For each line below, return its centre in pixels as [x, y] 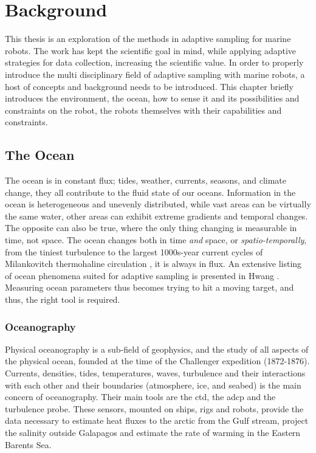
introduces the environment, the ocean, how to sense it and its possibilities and [152, 98]
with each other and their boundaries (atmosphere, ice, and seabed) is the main [153, 385]
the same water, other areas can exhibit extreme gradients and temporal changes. [156, 216]
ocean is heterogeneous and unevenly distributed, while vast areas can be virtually [158, 204]
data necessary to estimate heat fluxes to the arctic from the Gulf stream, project [157, 420]
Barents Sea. [28, 444]
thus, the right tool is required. [63, 299]
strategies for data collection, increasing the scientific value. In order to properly [154, 62]
